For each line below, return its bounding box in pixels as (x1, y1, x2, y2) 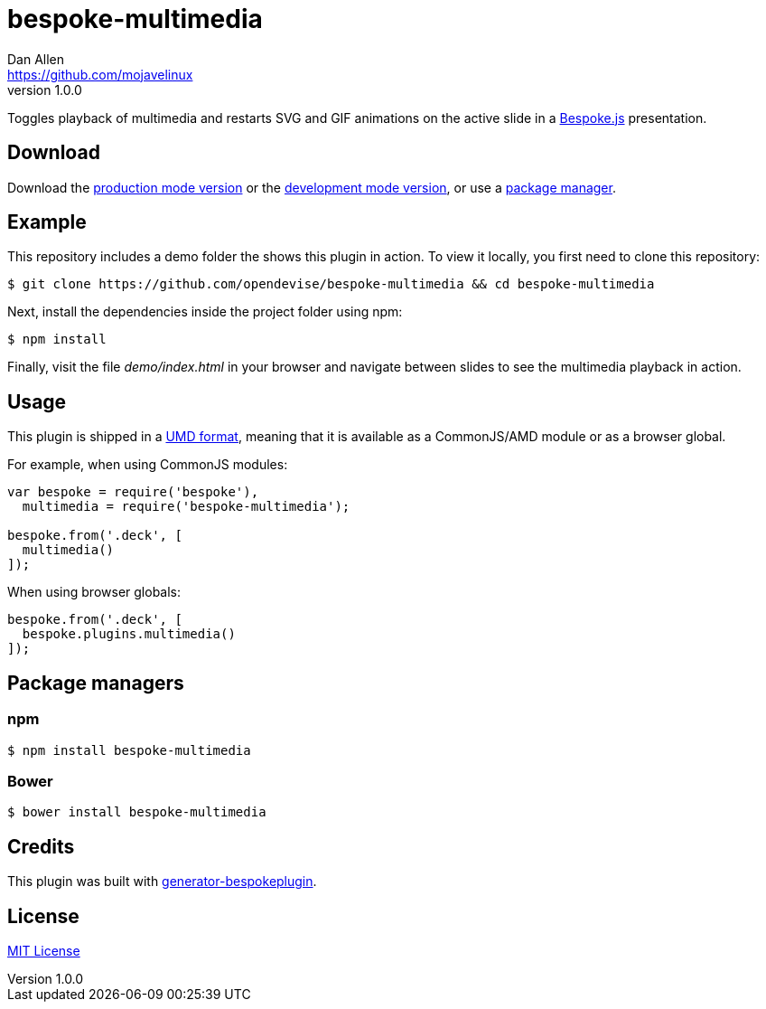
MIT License (7, 942, 80, 958)
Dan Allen (7, 51, 65, 67)
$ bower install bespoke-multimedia (7, 805, 266, 820)
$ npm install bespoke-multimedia (7, 742, 251, 758)
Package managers (7, 671, 184, 694)
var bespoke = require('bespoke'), (7, 485, 259, 500)
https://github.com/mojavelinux (7, 66, 193, 82)
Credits (7, 835, 75, 858)
